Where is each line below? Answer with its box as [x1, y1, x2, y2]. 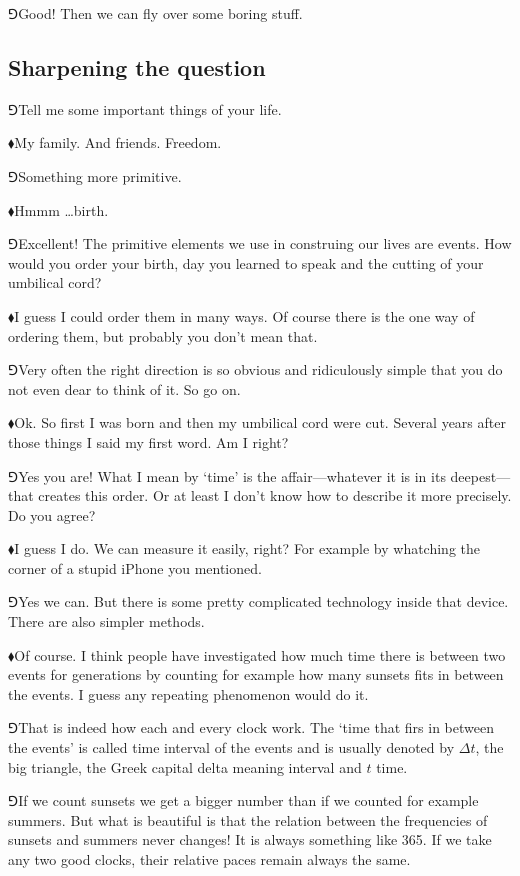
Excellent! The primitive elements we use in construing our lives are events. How [18, 233, 512, 254]
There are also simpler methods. [8, 611, 205, 632]
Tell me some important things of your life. [18, 98, 282, 119]
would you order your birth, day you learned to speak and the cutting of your [8, 252, 484, 273]
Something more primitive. [18, 165, 182, 186]
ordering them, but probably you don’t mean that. [8, 325, 318, 346]
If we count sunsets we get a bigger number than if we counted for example [18, 790, 479, 811]
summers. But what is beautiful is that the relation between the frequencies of [8, 809, 488, 830]
